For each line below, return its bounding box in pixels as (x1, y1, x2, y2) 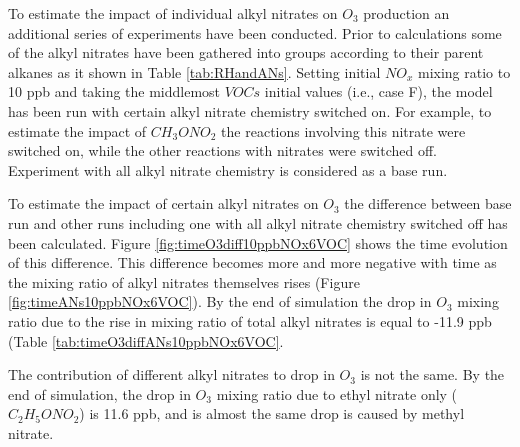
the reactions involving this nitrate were (221, 120, 466, 141)
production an (363, 3, 450, 23)
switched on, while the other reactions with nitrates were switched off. (8, 140, 437, 161)
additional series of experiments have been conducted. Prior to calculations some (8, 22, 502, 43)
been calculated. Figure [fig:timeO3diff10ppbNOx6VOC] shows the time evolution (8, 232, 508, 253)
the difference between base (344, 193, 512, 214)
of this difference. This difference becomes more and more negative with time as (8, 252, 497, 273)
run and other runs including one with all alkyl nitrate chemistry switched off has (8, 212, 508, 233)
